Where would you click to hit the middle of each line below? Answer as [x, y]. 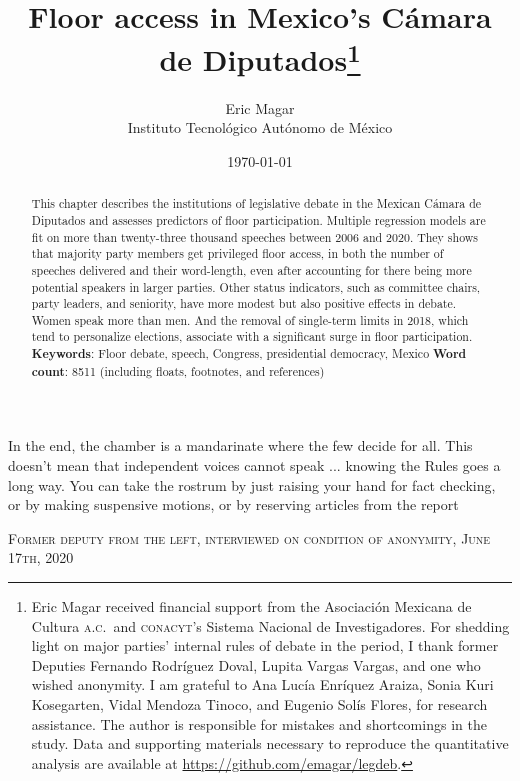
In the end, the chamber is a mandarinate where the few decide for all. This [240, 445]
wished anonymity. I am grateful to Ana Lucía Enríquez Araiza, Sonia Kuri [262, 684]
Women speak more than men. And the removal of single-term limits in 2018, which [250, 319]
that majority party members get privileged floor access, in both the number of [237, 253]
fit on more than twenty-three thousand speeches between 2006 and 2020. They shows [255, 236]
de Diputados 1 [260, 57]
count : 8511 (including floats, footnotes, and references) [178, 371]
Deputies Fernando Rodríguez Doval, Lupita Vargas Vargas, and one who [256, 664]
